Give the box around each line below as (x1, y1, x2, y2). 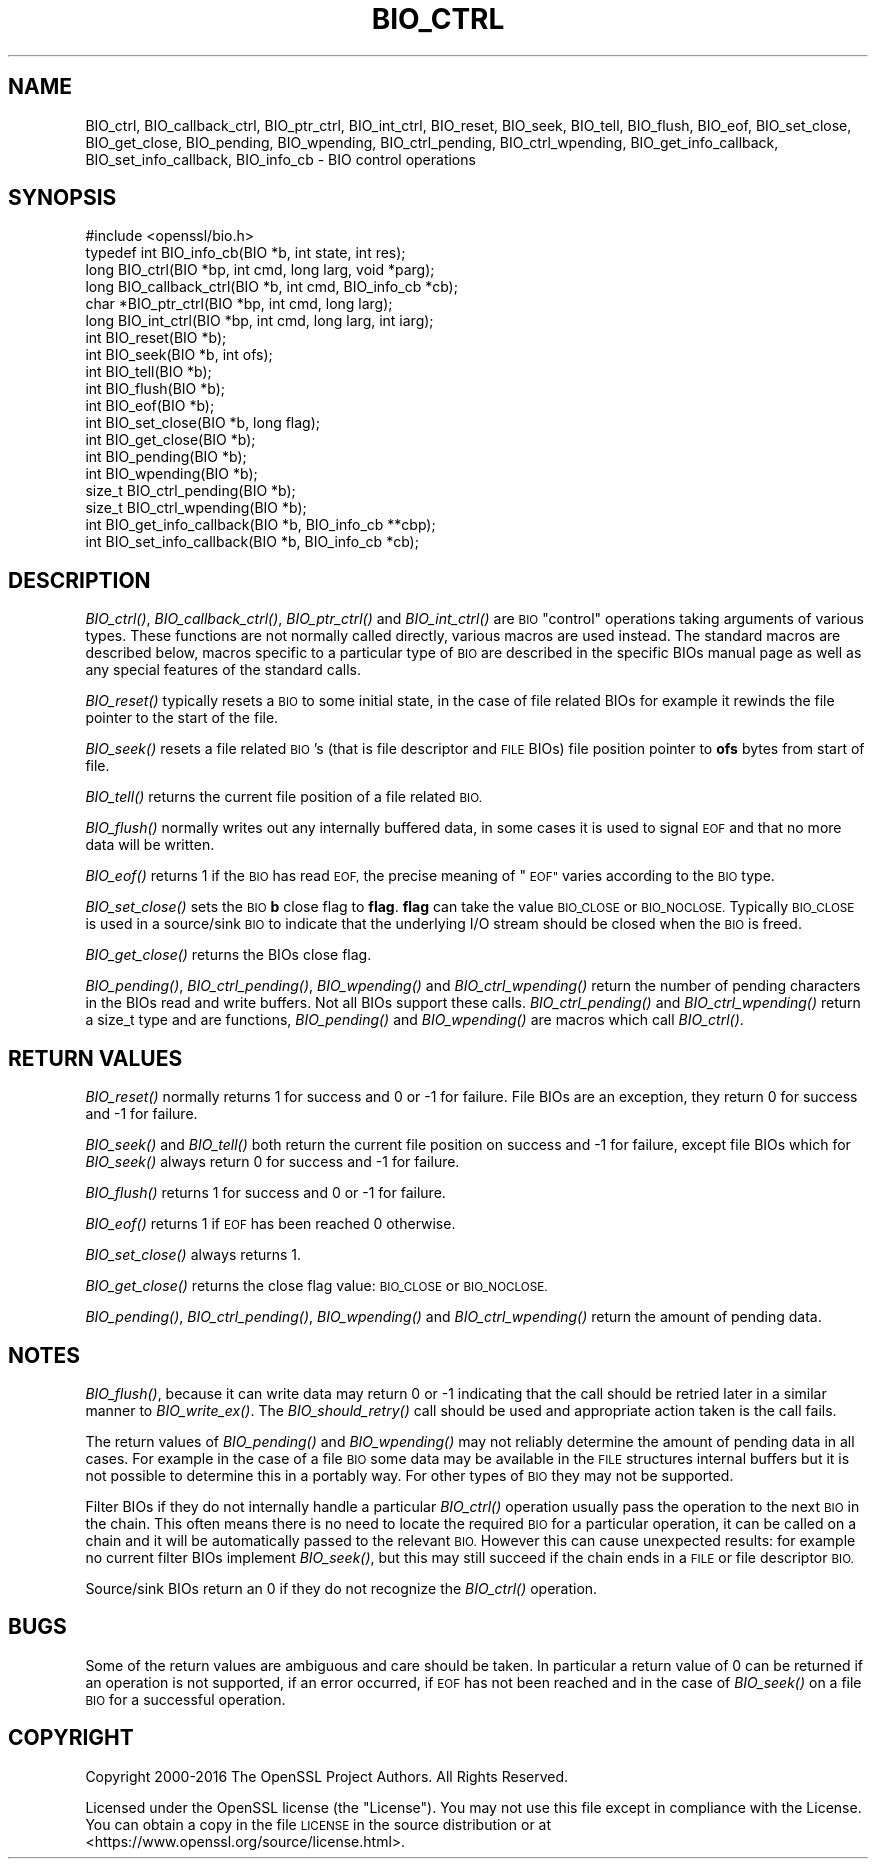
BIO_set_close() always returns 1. (85, 1246, 302, 1264)
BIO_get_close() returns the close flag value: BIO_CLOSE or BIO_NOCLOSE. (85, 1277, 548, 1295)
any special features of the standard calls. (85, 661, 361, 679)
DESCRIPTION (8, 567, 151, 593)
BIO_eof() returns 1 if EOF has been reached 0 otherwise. (85, 1215, 456, 1233)
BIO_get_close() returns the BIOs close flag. (85, 946, 372, 964)
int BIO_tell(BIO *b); (85, 363, 212, 381)
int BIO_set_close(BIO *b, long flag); (85, 414, 321, 432)
